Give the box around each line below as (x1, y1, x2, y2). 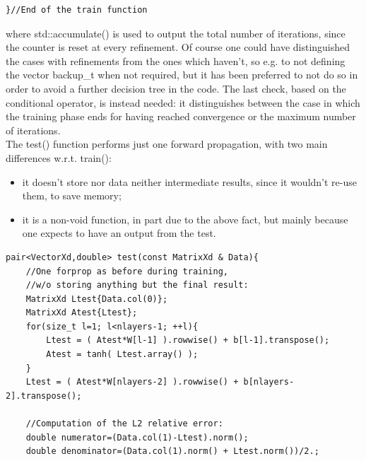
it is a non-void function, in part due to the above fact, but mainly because (22, 211, 348, 226)
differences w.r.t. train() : (6, 150, 112, 165)
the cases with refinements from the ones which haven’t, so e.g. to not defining (6, 53, 346, 68)
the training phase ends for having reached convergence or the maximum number (6, 109, 356, 124)
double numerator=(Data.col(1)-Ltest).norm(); (25, 432, 249, 443)
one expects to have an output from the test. (22, 226, 216, 240)
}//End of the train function (6, 5, 148, 15)
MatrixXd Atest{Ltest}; (25, 308, 138, 318)
